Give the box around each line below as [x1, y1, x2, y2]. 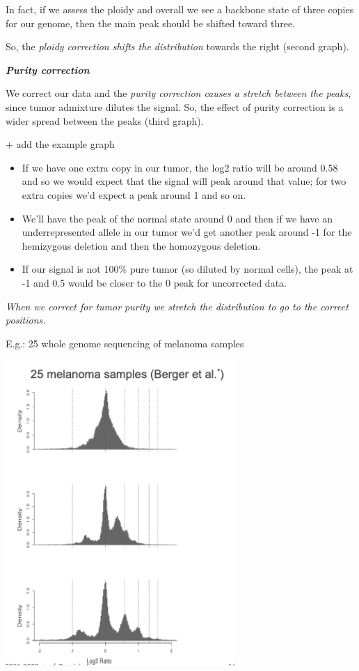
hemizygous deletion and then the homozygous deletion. [22, 238, 261, 252]
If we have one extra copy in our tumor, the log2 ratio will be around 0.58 [22, 160, 338, 174]
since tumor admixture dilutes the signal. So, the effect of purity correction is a [6, 99, 344, 114]
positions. [6, 312, 46, 327]
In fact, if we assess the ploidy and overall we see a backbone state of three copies [6, 2, 354, 16]
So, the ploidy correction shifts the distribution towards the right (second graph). [6, 39, 349, 54]
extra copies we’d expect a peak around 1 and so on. [22, 187, 246, 202]
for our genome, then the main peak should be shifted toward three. [6, 15, 296, 30]
